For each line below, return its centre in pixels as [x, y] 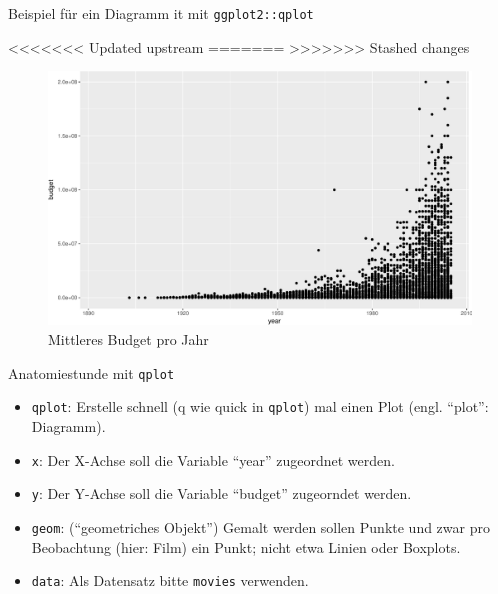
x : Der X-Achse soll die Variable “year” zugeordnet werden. [213, 459]
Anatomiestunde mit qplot [91, 372]
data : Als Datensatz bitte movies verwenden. [170, 580]
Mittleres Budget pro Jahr [128, 339]
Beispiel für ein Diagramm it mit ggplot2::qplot [161, 13]
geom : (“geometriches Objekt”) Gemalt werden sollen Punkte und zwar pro [260, 526]
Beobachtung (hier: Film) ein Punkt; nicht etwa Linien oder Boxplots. [246, 546]
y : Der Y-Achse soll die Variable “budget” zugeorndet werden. [221, 493]
